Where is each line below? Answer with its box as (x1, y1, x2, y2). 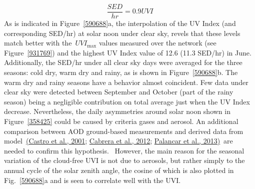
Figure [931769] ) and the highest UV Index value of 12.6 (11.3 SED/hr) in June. (4, 47, 251, 57)
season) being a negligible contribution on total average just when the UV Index (4, 96, 250, 106)
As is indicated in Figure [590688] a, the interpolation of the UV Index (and (4, 18, 236, 28)
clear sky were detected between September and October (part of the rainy (4, 86, 233, 97)
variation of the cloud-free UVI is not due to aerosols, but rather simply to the (4, 155, 245, 165)
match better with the (4, 37, 72, 48)
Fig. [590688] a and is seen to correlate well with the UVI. (4, 174, 181, 185)
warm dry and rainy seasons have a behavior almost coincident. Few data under (4, 76, 248, 87)
